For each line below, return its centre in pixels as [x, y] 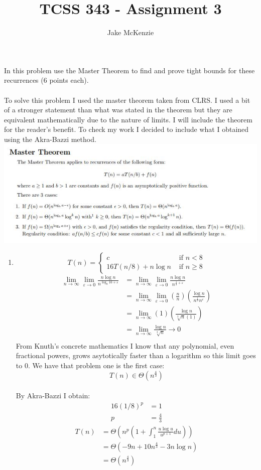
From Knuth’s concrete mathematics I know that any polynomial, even [125, 345]
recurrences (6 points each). [46, 80]
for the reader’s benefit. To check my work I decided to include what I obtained [126, 129]
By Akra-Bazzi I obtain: [53, 396]
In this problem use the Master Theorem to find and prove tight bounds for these [129, 70]
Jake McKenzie [130, 32]
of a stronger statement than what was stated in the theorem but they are [118, 110]
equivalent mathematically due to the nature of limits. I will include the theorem [128, 119]
